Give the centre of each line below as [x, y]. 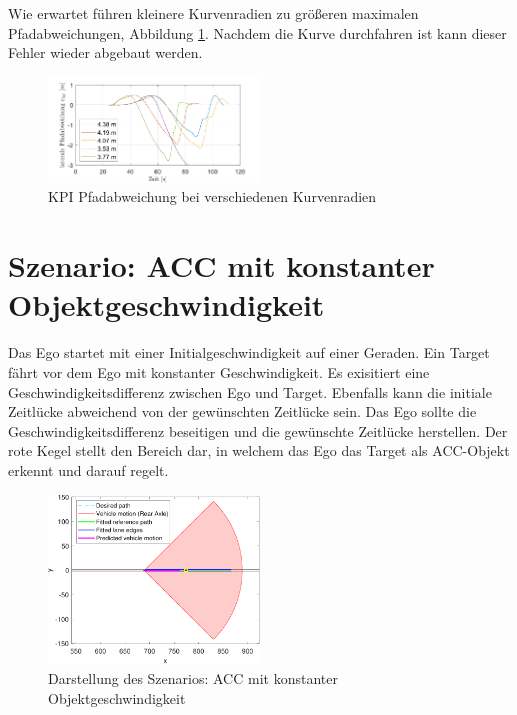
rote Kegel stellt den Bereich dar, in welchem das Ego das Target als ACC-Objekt [259, 450]
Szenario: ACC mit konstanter [221, 265]
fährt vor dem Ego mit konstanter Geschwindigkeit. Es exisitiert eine [219, 371]
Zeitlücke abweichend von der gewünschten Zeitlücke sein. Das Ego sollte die [242, 411]
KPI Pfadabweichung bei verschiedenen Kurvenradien [212, 196]
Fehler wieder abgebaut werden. [105, 52]
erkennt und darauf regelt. [88, 469]
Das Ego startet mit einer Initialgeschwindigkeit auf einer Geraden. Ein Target [249, 352]
